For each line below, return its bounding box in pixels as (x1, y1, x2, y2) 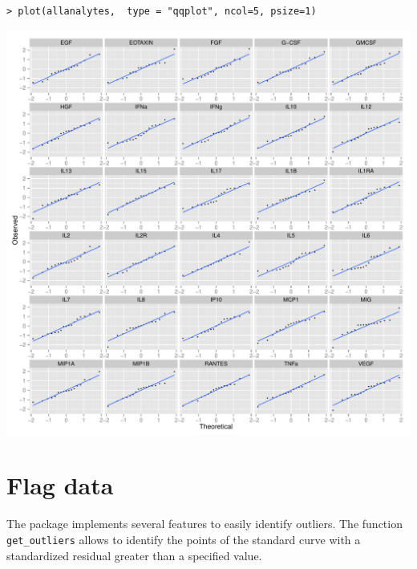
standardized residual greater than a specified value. (6, 547, 262, 563)
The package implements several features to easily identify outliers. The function (6, 515, 403, 532)
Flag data (6, 469, 114, 502)
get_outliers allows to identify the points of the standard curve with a (6, 530, 361, 547)
